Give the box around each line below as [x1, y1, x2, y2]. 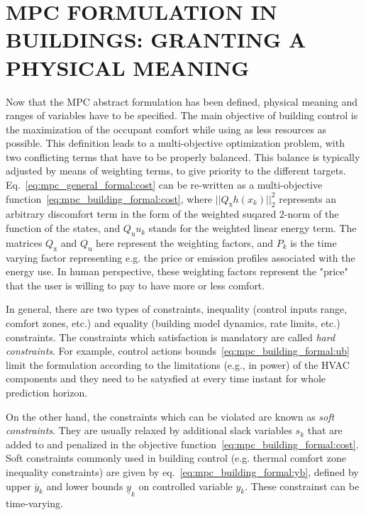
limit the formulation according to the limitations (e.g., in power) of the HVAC [6, 357, 350, 372]
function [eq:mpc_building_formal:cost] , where [6, 191, 213, 206]
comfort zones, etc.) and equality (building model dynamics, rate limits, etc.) [6, 316, 340, 331]
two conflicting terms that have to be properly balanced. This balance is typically [6, 149, 360, 164]
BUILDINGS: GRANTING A [6, 25, 306, 54]
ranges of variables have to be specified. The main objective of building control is [6, 108, 358, 123]
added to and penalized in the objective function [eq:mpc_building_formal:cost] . [6, 436, 359, 451]
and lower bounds [46, 478, 123, 493]
